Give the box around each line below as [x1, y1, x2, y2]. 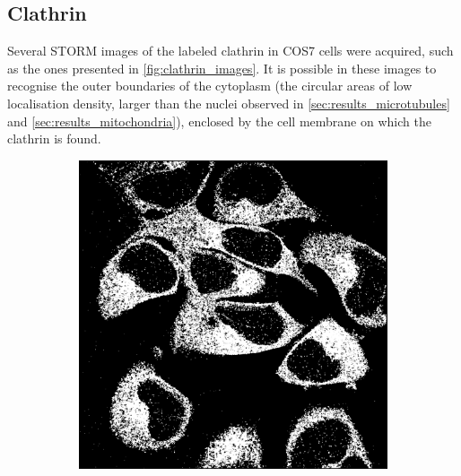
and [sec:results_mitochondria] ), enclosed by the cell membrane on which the [7, 111, 431, 130]
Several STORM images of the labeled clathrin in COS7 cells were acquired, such [7, 41, 454, 60]
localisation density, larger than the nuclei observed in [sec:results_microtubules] [7, 93, 450, 112]
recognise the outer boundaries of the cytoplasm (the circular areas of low [7, 76, 413, 95]
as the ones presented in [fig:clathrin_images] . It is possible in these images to [7, 58, 437, 77]
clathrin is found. [7, 129, 101, 148]
